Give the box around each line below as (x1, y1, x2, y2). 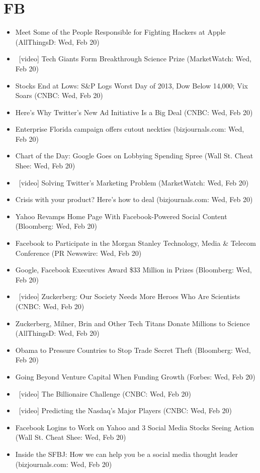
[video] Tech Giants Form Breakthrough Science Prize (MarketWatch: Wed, (19, 53, 251, 64)
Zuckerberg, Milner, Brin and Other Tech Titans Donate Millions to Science (15, 318, 250, 328)
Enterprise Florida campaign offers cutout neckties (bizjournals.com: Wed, (15, 124, 244, 134)
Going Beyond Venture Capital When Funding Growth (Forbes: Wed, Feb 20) (15, 371, 255, 382)
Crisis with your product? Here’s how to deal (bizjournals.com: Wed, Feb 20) (15, 194, 253, 205)
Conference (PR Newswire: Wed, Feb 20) (15, 247, 142, 258)
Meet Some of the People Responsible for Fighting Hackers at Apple (15, 27, 226, 37)
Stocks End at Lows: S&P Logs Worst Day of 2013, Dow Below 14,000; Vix (15, 80, 248, 90)
